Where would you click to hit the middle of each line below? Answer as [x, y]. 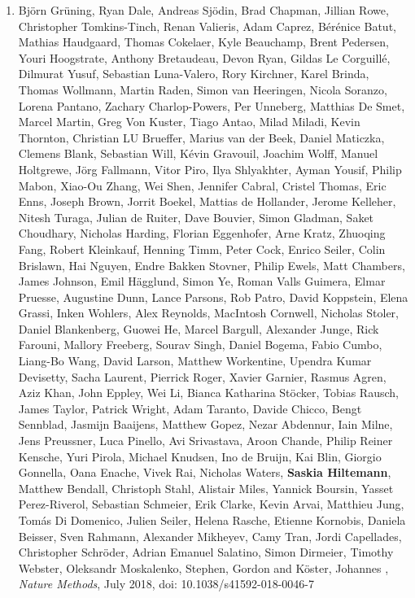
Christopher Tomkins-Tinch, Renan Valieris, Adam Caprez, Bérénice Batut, [207, 26]
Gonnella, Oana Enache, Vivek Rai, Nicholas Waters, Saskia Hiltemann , [205, 472]
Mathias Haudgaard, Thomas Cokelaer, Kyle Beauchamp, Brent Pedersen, [203, 42]
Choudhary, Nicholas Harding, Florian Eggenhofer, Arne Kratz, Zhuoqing [202, 233]
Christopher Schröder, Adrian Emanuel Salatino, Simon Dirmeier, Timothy [206, 552]
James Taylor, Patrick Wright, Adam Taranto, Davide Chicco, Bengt [190, 408]
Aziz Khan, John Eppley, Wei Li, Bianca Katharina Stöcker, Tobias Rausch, [208, 393]
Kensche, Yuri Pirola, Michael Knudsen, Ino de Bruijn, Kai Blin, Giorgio [200, 456]
